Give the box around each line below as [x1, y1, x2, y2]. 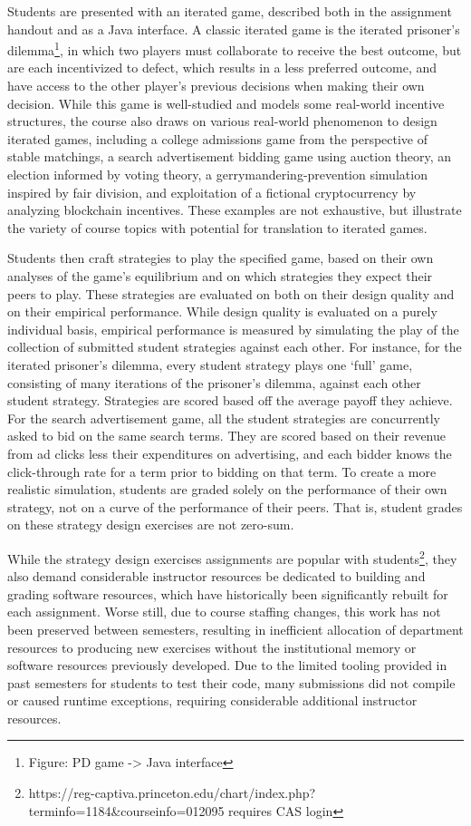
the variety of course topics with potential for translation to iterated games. [7, 218, 428, 237]
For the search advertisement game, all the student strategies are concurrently [7, 408, 440, 427]
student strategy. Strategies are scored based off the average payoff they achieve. [7, 391, 453, 410]
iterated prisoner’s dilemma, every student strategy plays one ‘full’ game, [7, 355, 413, 374]
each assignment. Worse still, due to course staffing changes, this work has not [7, 602, 441, 621]
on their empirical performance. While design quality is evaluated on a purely [7, 302, 437, 321]
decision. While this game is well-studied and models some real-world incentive [7, 93, 445, 112]
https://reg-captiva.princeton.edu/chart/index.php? [28, 783, 316, 802]
